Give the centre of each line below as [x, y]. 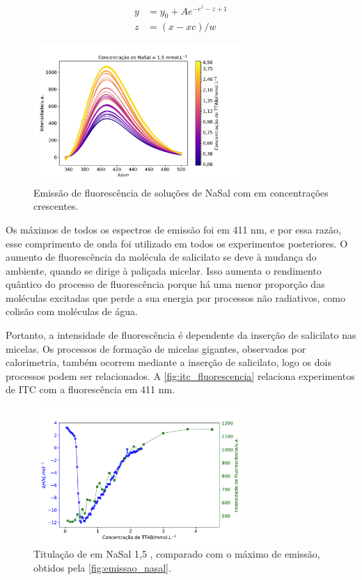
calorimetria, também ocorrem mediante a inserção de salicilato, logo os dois [168, 362]
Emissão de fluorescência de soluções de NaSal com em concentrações [181, 192]
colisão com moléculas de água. [72, 311]
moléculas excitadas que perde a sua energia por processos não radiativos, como [175, 297]
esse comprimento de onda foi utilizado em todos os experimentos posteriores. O [177, 243]
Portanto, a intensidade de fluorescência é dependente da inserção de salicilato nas [181, 335]
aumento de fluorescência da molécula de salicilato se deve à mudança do [161, 257]
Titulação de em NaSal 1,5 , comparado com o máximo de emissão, [177, 554]
